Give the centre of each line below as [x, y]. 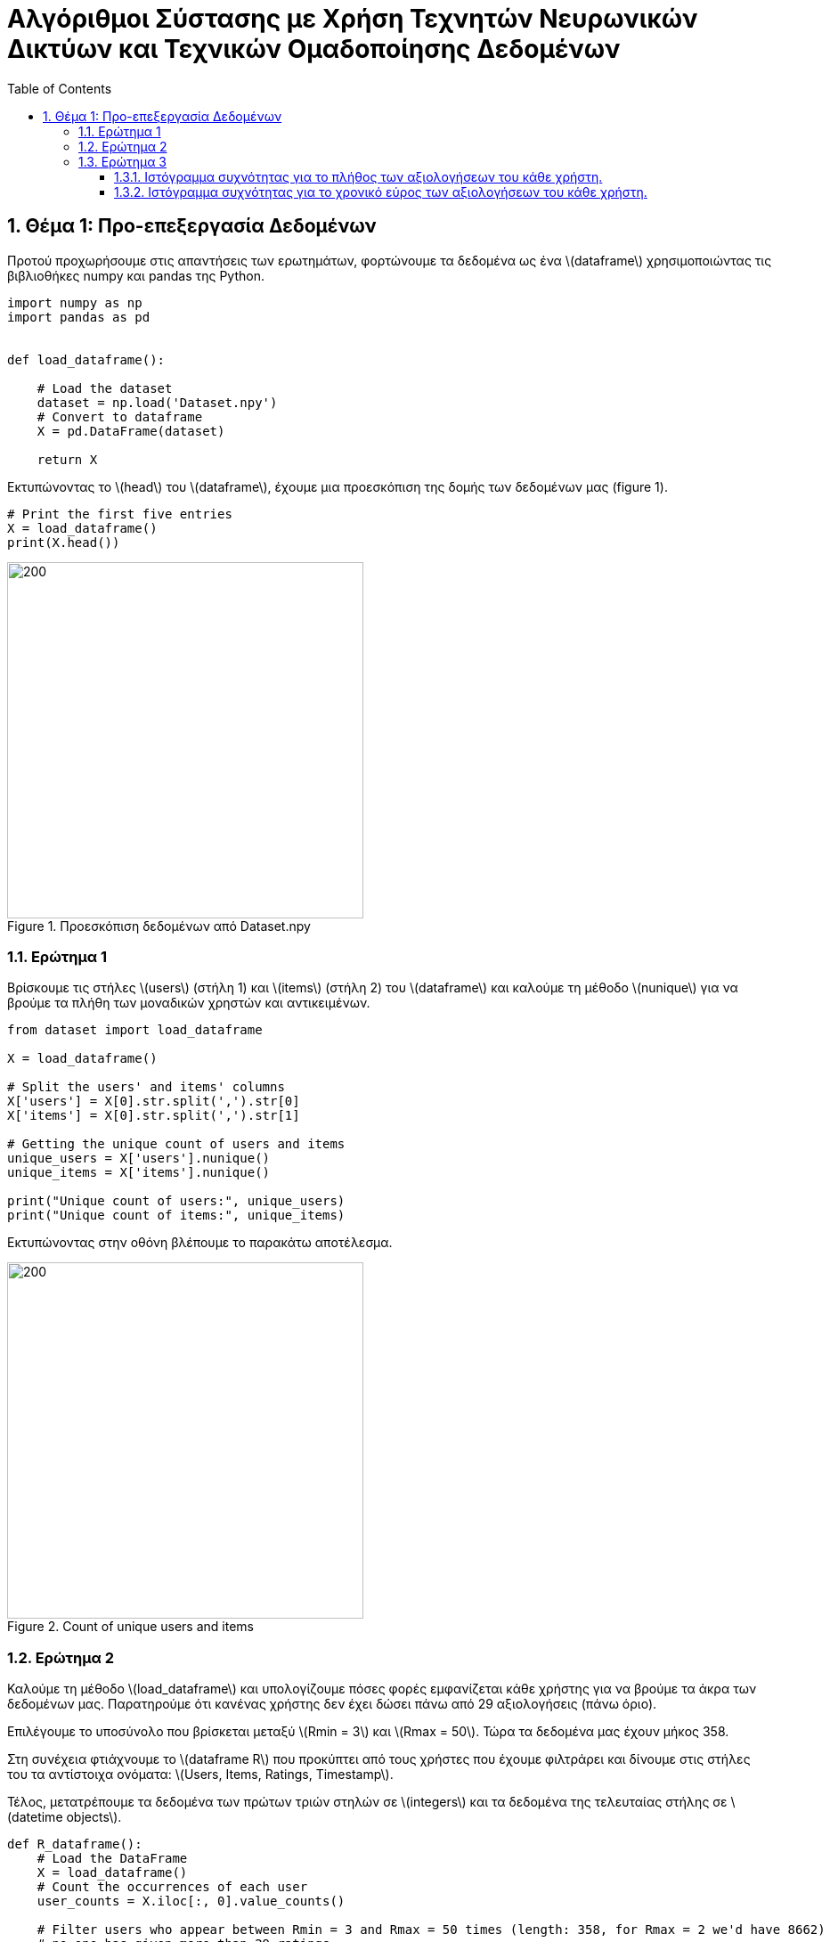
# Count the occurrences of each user [172, 1887]
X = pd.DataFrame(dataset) [131, 431]
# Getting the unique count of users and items [176, 1144]
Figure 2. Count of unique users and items [130, 1627]
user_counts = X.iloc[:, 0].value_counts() [191, 1901]
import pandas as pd [79, 317]
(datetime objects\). [65, 1817]
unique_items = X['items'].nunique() [139, 1173]
